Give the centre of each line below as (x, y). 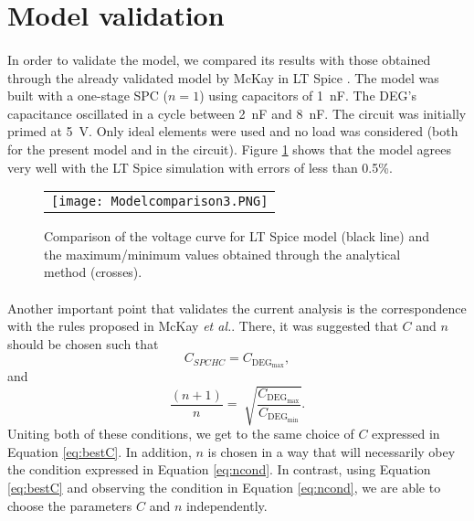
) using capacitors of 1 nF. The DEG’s (308, 96)
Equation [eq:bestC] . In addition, (100, 451)
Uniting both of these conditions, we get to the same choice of (181, 434)
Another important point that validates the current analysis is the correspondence (237, 308)
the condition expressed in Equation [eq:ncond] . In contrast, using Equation (219, 469)
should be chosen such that (83, 343)
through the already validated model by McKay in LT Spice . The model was (223, 77)
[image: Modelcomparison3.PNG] (160, 202)
